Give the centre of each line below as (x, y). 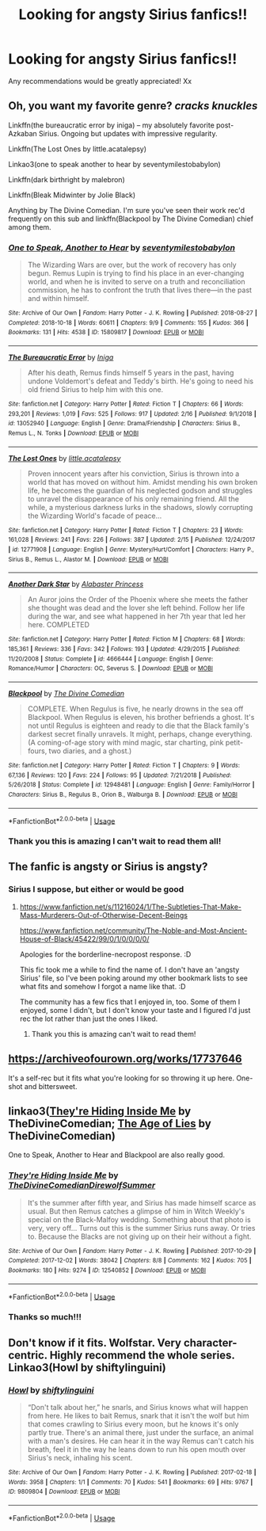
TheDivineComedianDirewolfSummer (82, 1186)
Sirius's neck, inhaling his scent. (80, 1457)
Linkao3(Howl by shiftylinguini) (87, 1367)
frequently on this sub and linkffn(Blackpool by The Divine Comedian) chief (131, 219)
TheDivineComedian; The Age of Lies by (110, 1123)
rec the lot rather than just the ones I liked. (89, 1019)
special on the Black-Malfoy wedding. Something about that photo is (139, 1219)
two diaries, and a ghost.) (90, 751)
